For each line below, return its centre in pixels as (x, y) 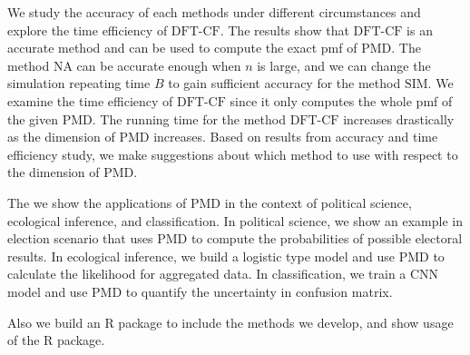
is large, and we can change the (344, 65)
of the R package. (56, 340)
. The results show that (284, 30)
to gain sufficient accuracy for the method (284, 83)
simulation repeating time (79, 83)
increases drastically (399, 118)
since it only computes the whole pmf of (341, 100)
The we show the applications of (97, 202)
